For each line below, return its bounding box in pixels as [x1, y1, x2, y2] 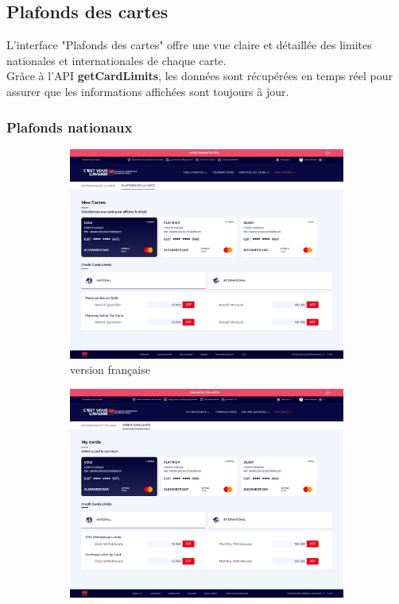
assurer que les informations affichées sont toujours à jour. [6, 83, 289, 99]
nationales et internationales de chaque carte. [6, 52, 227, 68]
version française [70, 361, 150, 378]
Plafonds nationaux [6, 117, 133, 137]
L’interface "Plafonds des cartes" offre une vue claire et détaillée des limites [6, 37, 372, 53]
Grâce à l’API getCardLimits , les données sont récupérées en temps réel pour [6, 67, 393, 84]
